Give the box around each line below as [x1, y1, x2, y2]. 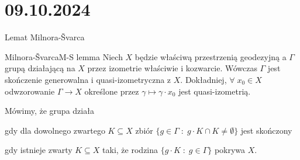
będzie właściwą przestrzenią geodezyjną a [135, 50, 287, 62]
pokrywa [214, 144, 246, 156]
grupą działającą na [5, 62, 75, 74]
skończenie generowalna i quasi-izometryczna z [5, 73, 171, 85]
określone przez [84, 85, 139, 97]
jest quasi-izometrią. [178, 85, 251, 97]
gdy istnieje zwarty [5, 144, 73, 156]
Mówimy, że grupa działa [5, 105, 94, 117]
